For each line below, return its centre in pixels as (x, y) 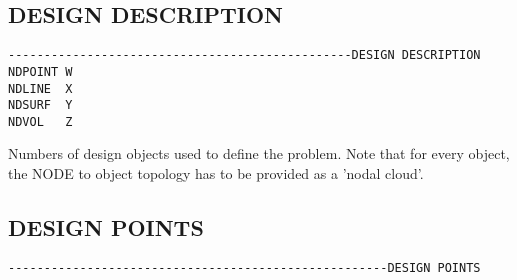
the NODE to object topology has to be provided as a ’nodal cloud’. (216, 173)
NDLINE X (40, 88)
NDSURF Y (40, 105)
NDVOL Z (40, 121)
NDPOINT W (40, 71)
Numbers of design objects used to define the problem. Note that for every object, (259, 153)
